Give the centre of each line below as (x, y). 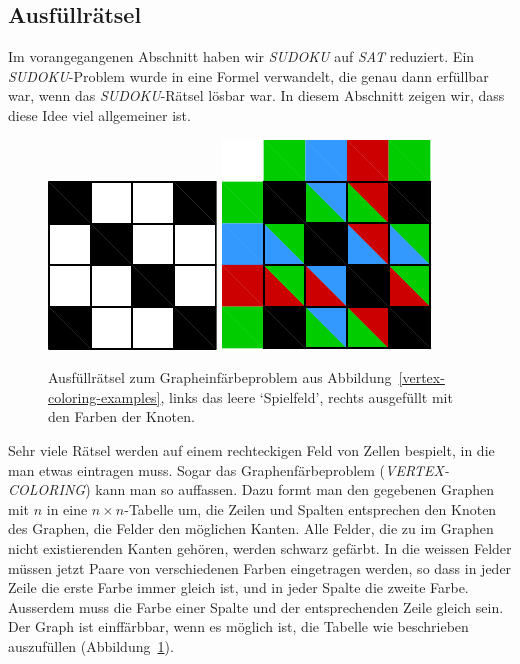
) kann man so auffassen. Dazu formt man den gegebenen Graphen (290, 489)
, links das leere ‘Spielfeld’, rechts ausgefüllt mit (306, 396)
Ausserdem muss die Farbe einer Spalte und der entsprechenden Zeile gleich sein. (256, 606)
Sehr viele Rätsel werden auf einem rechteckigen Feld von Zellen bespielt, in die (251, 449)
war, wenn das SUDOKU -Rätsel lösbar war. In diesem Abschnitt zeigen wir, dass (256, 95)
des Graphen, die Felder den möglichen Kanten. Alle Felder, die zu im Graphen (251, 528)
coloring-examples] (104, 396)
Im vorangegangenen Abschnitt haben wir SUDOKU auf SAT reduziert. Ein (241, 56)
